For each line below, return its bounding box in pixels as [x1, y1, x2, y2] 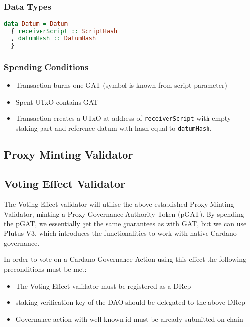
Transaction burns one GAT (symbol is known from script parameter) [15, 79, 227, 90]
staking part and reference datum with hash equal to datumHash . [15, 122, 212, 133]
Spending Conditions [4, 60, 89, 73]
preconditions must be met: [4, 263, 87, 274]
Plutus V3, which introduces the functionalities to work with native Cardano [4, 228, 237, 238]
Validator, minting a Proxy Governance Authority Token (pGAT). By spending [4, 209, 244, 219]
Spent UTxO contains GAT [15, 96, 99, 107]
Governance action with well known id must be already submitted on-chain [15, 313, 243, 324]
